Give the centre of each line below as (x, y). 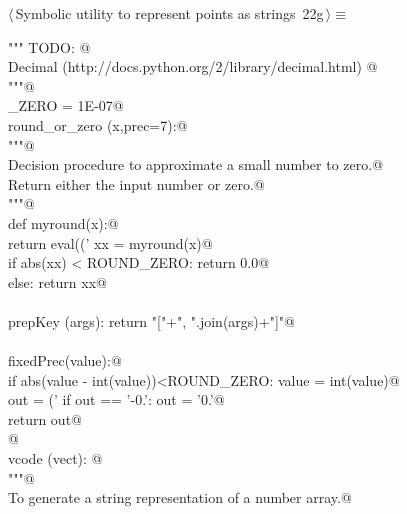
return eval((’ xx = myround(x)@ (110, 242)
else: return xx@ (57, 281)
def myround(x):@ (63, 222)
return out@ (45, 418)
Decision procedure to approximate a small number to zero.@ (196, 164)
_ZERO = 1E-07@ (66, 105)
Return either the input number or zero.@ (136, 183)
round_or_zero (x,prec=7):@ (98, 124)
